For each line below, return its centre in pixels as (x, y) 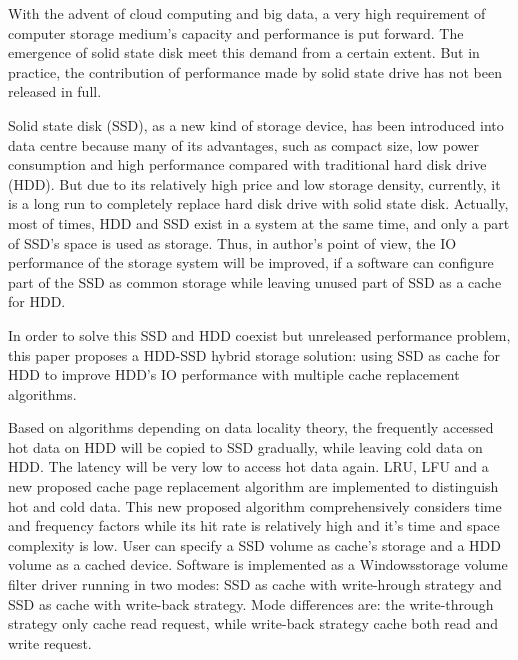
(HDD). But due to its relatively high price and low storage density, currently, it (254, 183)
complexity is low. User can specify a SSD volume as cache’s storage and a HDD (254, 544)
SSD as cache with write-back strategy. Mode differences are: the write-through (251, 603)
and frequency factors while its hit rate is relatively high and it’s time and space (254, 525)
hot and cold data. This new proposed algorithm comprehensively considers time (255, 505)
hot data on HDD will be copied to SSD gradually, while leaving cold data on (245, 446)
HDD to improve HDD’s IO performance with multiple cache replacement (234, 374)
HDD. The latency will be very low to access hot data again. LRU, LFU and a (248, 466)
